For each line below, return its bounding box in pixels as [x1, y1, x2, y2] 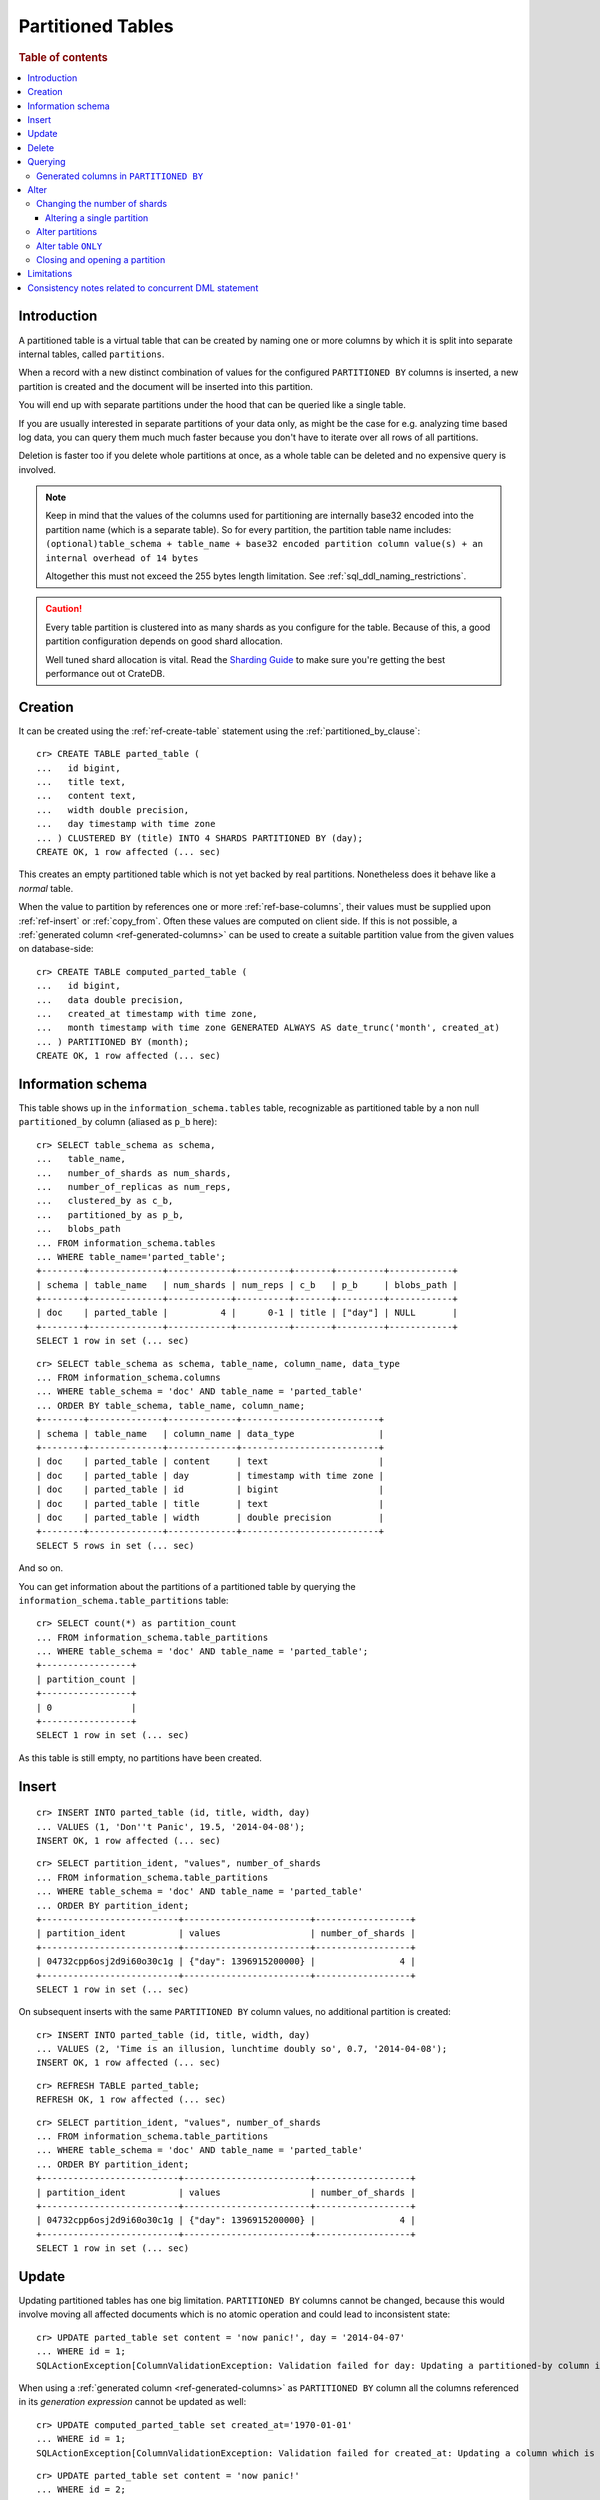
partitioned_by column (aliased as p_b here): [18, 1116, 218, 1128]
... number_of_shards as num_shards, [36, 1167, 232, 1179]
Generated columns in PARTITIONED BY [36, 170, 204, 182]
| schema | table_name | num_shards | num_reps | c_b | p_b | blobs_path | [36, 1279, 459, 1290]
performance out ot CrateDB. [45, 668, 165, 679]
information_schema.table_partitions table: [18, 1594, 229, 1606]
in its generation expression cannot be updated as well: [18, 2396, 247, 2408]
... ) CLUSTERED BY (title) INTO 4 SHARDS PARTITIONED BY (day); [36, 832, 364, 844]
